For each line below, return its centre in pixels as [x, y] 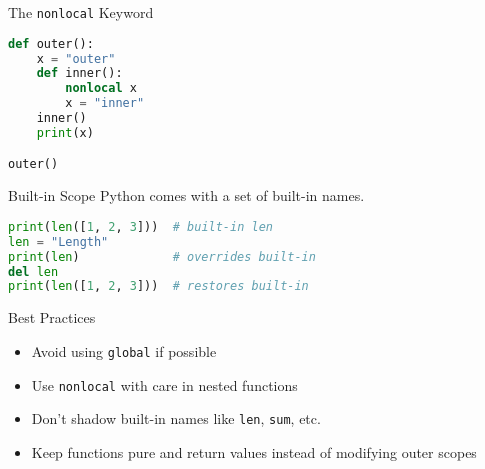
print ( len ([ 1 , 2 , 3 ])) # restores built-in [158, 286]
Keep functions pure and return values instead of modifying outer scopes [254, 451]
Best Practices [52, 317]
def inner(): [79, 73]
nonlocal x [101, 88]
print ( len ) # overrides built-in [162, 256]
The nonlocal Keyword [81, 12]
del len [33, 271]
